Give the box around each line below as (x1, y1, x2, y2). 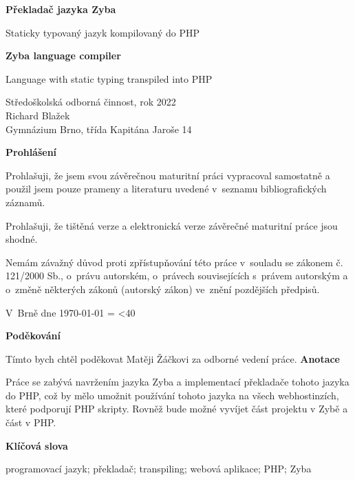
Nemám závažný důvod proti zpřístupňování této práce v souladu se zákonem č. (6, 254, 343, 269)
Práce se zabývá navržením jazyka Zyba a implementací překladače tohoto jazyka (6, 374, 349, 389)
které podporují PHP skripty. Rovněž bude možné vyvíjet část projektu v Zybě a (6, 401, 348, 416)
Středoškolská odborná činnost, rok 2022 (6, 94, 176, 109)
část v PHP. (6, 415, 56, 430)
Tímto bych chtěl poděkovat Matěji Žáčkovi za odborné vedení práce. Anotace (6, 351, 340, 366)
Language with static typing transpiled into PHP (6, 71, 213, 86)
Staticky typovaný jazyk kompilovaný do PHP (6, 25, 200, 39)
